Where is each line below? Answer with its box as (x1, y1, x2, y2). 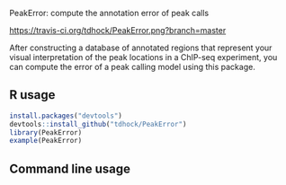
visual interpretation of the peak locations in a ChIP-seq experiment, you (9, 52, 278, 62)
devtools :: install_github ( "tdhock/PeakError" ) (9, 119, 187, 128)
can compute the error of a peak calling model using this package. (9, 62, 256, 72)
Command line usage (9, 161, 130, 176)
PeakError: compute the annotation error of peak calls (9, 8, 210, 18)
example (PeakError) (9, 137, 83, 145)
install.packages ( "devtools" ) (9, 111, 123, 120)
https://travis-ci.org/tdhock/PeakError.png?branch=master (9, 25, 227, 35)
